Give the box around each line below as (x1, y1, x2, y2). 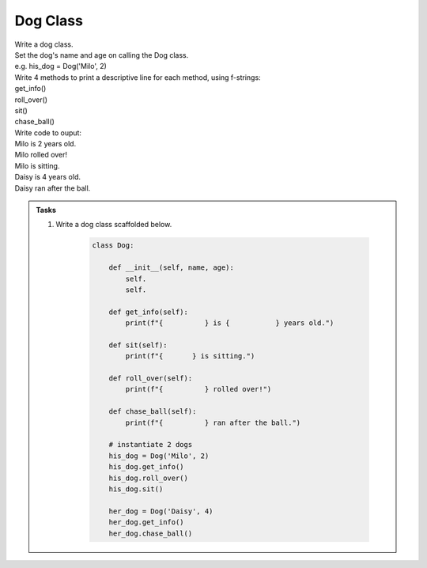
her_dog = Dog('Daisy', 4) (108, 506, 213, 516)
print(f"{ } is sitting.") (125, 352, 255, 361)
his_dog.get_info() (108, 463, 185, 471)
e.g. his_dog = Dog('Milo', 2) (14, 62, 107, 71)
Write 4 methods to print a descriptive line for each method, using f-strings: (14, 72, 261, 82)
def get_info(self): (108, 307, 189, 316)
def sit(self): (108, 340, 168, 350)
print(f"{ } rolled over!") (125, 384, 272, 394)
